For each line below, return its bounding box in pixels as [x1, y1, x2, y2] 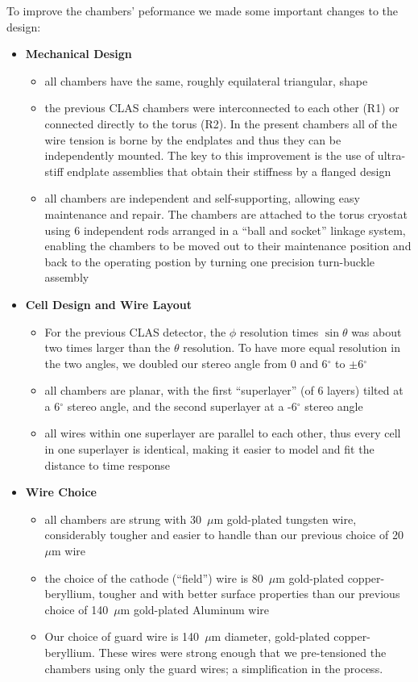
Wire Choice [25, 483, 97, 500]
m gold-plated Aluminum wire [120, 600, 269, 617]
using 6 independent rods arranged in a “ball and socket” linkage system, [44, 221, 406, 238]
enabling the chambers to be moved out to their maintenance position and [44, 237, 412, 254]
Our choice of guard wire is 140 [44, 628, 200, 645]
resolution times [239, 323, 319, 340]
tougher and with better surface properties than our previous [98, 585, 400, 602]
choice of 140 [44, 600, 109, 617]
